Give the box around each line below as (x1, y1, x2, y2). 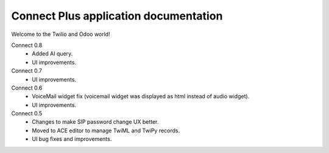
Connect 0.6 (11, 84, 43, 91)
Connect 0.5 (11, 110, 43, 117)
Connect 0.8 (11, 41, 43, 49)
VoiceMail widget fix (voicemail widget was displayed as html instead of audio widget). (32, 93, 250, 100)
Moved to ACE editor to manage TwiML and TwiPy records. (32, 127, 180, 134)
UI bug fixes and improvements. (32, 135, 112, 143)
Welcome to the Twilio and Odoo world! (11, 30, 110, 38)
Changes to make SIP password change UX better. (32, 118, 159, 126)
